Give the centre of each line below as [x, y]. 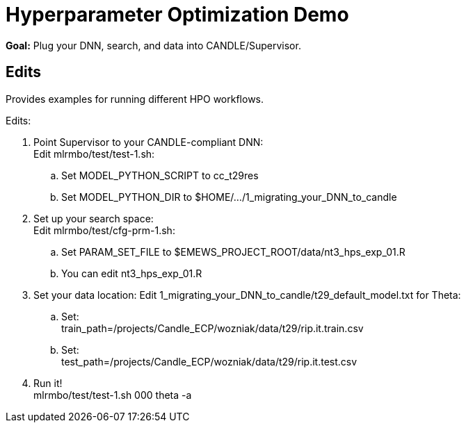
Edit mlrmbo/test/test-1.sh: [94, 154]
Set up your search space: [94, 218]
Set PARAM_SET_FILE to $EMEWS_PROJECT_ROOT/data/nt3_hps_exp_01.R [233, 252]
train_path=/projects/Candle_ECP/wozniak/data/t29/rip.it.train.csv [212, 328]
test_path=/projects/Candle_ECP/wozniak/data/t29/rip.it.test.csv [209, 361]
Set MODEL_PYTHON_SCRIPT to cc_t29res [160, 175]
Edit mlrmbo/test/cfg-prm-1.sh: [104, 230]
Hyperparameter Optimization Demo [177, 15]
